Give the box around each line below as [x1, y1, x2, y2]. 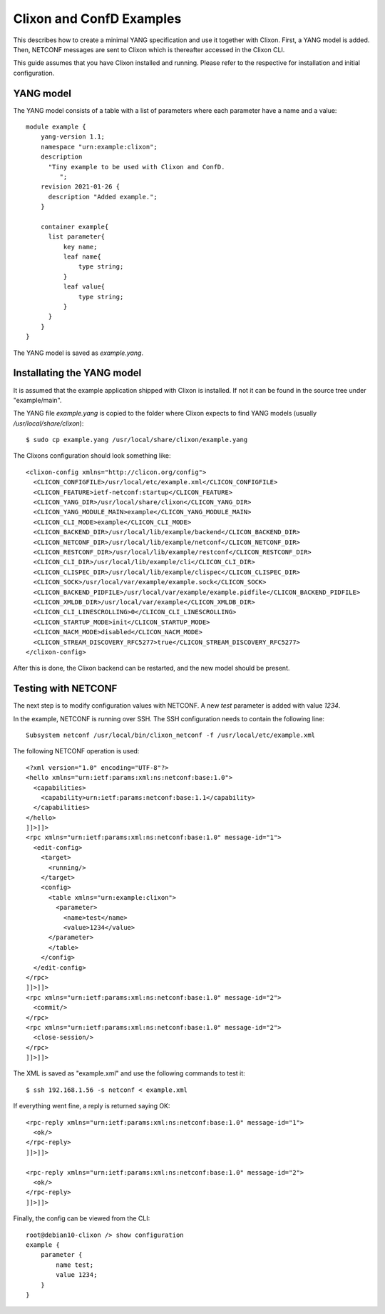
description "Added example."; [48, 193, 158, 201]
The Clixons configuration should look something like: [13, 451, 171, 460]
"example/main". [13, 396, 62, 404]
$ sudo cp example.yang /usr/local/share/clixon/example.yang [26, 436, 248, 444]
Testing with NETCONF [13, 683, 118, 695]
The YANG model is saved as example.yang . [13, 348, 144, 357]
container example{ [40, 222, 109, 231]
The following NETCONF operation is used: [13, 747, 140, 756]
